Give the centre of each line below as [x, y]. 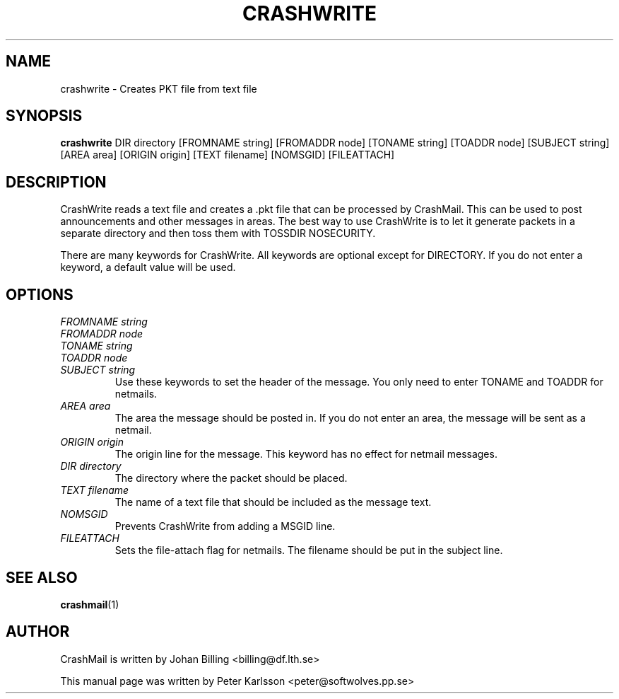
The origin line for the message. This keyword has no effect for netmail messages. [306, 454]
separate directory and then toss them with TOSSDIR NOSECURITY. [218, 233]
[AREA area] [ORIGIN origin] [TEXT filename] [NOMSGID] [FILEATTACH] [228, 155]
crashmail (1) [90, 604]
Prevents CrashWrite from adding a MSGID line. [225, 526]
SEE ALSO [42, 577]
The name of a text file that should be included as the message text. [273, 502]
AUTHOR [38, 632]
